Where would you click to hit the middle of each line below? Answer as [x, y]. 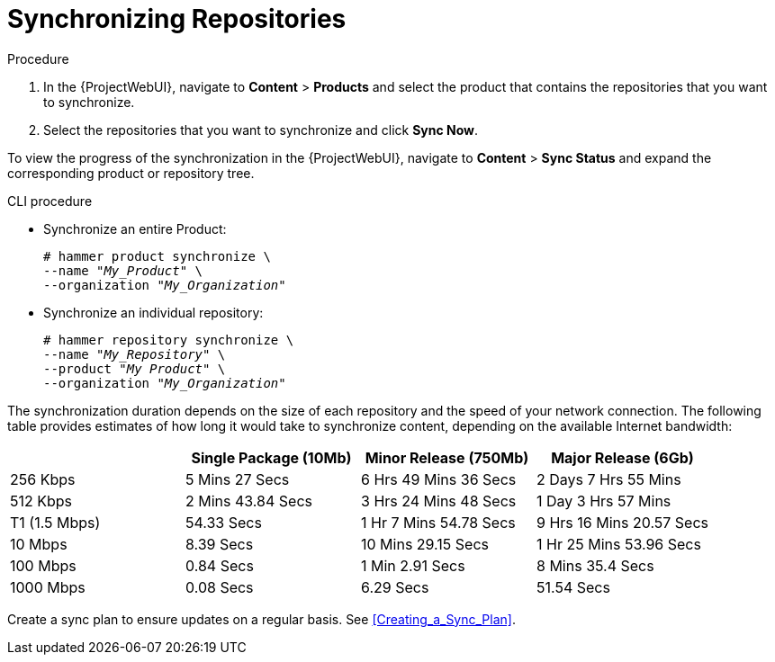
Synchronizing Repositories [177, 19]
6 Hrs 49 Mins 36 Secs [439, 479]
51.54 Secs [573, 587]
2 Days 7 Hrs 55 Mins [609, 479]
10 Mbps [39, 544]
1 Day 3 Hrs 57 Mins [604, 501]
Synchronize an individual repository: [153, 312]
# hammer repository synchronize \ [169, 340]
